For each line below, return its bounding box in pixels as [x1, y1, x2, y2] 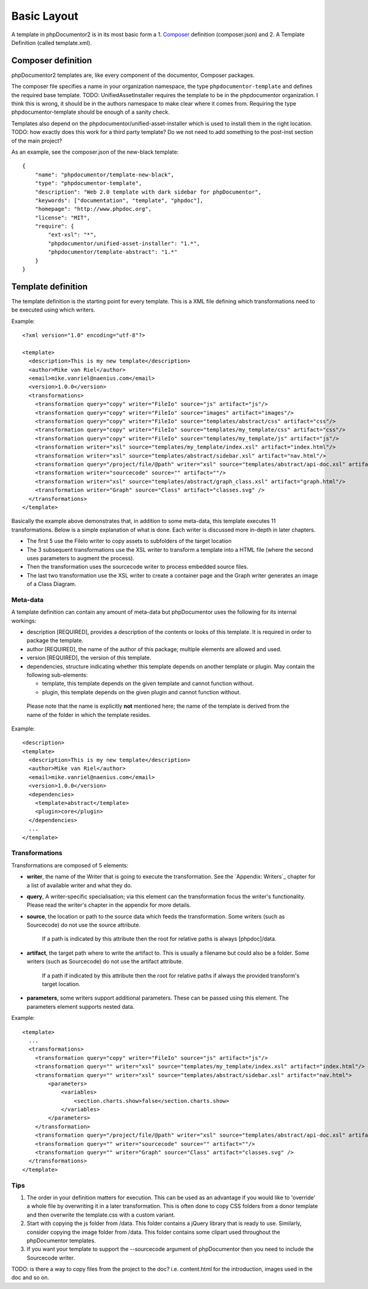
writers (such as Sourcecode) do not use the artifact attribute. [26, 958, 183, 965]
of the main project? [11, 137, 63, 144]
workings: [11, 617, 37, 624]
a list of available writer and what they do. [26, 882, 132, 889]
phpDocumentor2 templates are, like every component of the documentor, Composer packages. [11, 71, 255, 79]
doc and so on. [11, 1274, 49, 1281]
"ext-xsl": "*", [48, 231, 97, 238]
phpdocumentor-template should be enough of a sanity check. [11, 108, 170, 116]
